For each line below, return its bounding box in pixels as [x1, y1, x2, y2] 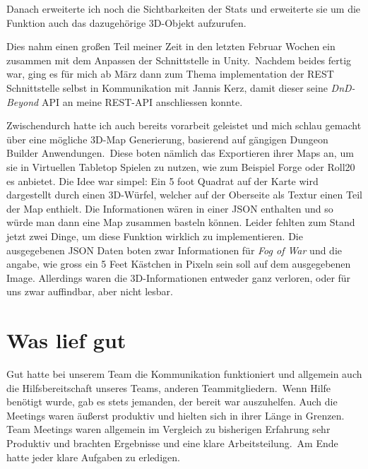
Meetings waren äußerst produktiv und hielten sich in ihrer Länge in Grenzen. [6, 408, 345, 422]
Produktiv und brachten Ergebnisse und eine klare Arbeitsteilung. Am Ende [6, 435, 338, 450]
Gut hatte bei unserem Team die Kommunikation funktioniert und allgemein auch [6, 367, 362, 381]
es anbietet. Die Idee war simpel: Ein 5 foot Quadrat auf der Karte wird [6, 173, 319, 188]
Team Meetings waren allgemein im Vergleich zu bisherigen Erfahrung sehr [6, 422, 331, 437]
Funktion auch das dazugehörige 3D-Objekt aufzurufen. [6, 15, 247, 30]
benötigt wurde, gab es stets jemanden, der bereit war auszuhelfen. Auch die [6, 394, 338, 409]
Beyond [6, 94, 39, 109]
